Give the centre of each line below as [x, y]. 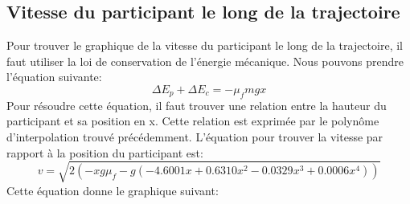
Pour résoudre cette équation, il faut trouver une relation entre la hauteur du [197, 105]
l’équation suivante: [54, 77]
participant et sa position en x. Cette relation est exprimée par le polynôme [193, 121]
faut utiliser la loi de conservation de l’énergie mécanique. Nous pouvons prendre [205, 61]
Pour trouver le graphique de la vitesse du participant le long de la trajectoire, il [205, 45]
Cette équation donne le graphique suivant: [113, 190]
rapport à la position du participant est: [105, 152]
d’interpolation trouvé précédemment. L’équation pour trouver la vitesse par [195, 136]
